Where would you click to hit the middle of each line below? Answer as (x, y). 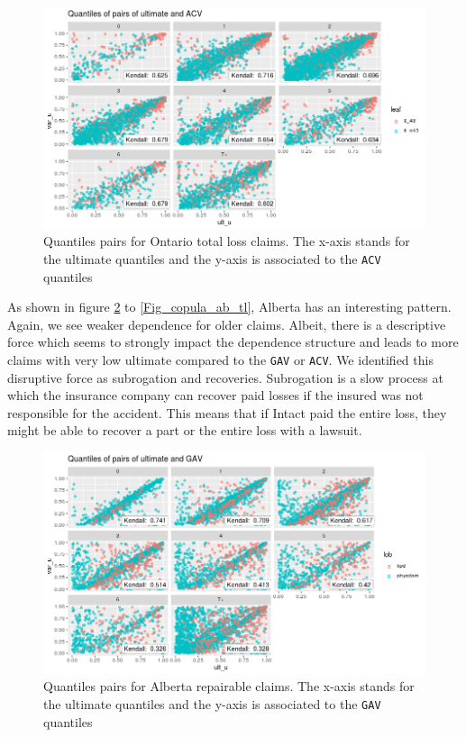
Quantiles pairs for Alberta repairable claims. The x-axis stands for (229, 686)
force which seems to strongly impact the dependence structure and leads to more (233, 342)
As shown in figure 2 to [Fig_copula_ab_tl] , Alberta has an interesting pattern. (229, 307)
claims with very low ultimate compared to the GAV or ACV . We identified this (220, 359)
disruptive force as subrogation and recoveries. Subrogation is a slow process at (225, 377)
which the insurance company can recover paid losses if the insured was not (215, 395)
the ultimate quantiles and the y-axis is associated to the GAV (212, 703)
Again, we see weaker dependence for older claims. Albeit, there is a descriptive (227, 324)
